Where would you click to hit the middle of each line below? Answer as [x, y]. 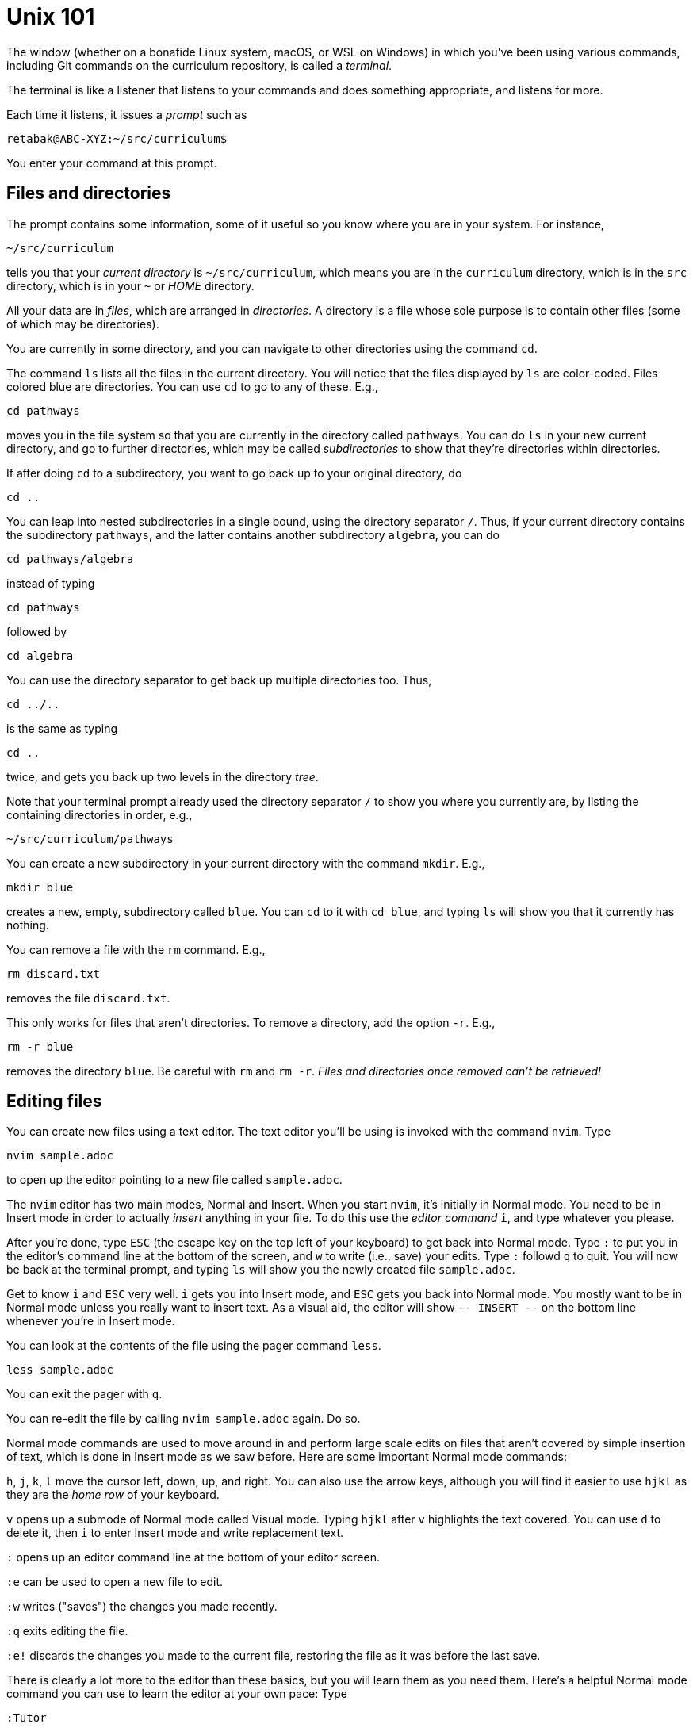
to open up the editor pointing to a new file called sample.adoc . [174, 1180]
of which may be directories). [83, 324]
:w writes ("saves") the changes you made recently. [142, 1607]
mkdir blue [40, 887]
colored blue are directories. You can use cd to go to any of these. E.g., [192, 386]
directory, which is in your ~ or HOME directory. [130, 285]
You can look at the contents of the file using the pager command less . [194, 1346]
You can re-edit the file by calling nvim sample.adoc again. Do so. [184, 1419]
